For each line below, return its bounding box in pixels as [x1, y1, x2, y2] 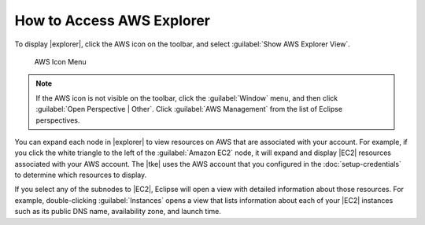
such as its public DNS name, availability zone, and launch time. [14, 207, 222, 216]
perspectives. [35, 115, 80, 125]
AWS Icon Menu [34, 57, 87, 66]
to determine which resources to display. [14, 170, 147, 180]
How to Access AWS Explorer [14, 12, 211, 29]
